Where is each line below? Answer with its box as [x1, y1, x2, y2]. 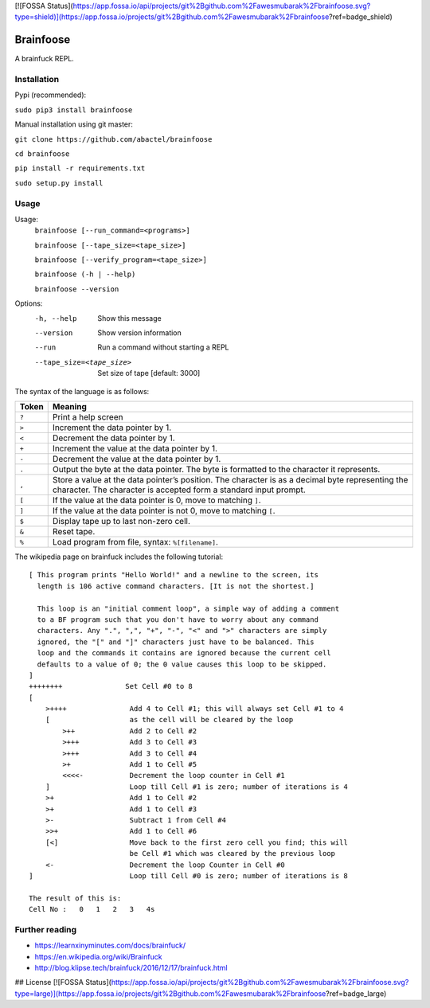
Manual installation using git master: [14, 119, 133, 129]
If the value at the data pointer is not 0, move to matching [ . [52, 506, 276, 516]
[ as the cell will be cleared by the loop [45, 715, 294, 725]
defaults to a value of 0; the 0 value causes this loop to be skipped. [37, 659, 327, 669]
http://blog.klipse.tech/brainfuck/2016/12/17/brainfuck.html [34, 963, 228, 973]
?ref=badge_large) [325, 988, 387, 998]
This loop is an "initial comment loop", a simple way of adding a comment [37, 604, 340, 613]
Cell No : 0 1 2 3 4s [29, 904, 155, 914]
